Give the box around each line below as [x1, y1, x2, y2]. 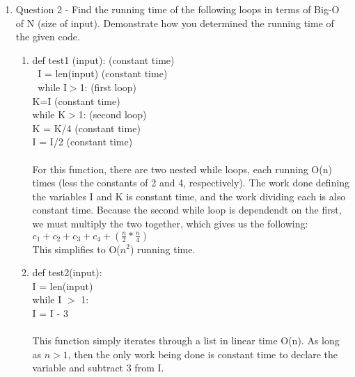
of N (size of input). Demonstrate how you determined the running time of [15, 15, 334, 30]
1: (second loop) [78, 107, 147, 122]
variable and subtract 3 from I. [32, 360, 164, 375]
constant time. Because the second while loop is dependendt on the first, [32, 202, 342, 217]
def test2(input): [32, 265, 102, 280]
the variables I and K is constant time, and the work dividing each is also [32, 188, 346, 203]
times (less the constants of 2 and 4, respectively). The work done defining [32, 175, 350, 190]
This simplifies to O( [32, 241, 120, 256]
